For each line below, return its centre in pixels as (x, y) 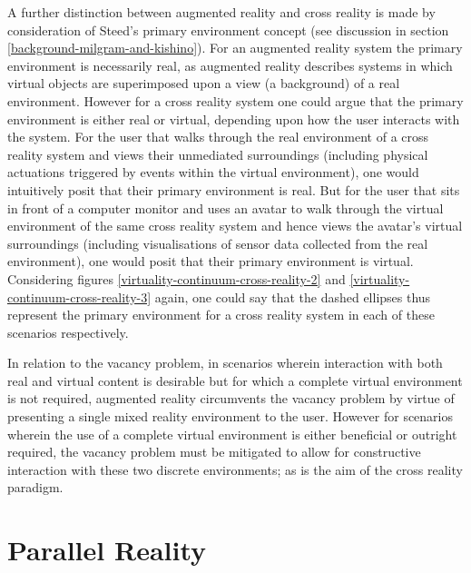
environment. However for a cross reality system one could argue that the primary (235, 100)
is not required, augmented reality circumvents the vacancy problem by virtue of (231, 398)
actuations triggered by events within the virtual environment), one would (213, 172)
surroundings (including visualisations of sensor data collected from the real (218, 243)
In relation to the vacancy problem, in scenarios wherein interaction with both (225, 363)
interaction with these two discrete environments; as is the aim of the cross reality (235, 469)
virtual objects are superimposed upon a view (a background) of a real (204, 83)
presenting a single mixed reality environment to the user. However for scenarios (231, 416)
